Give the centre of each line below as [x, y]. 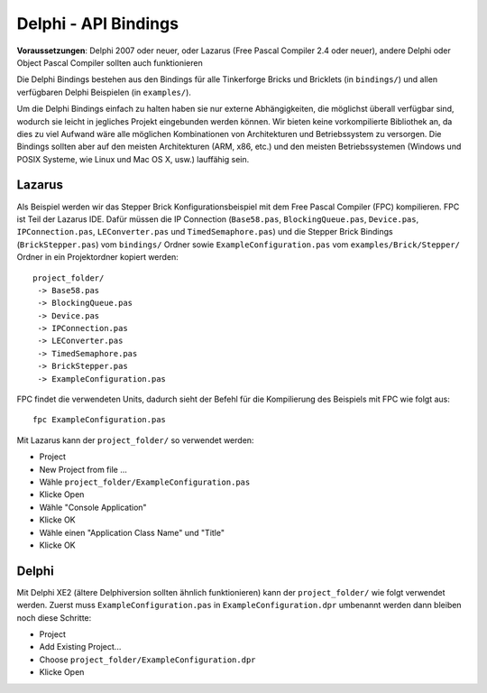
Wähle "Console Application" [93, 507]
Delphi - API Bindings [98, 23]
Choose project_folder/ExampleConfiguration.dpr [147, 660]
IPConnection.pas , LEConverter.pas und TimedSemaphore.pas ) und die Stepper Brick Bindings [205, 232]
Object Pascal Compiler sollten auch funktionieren [110, 62]
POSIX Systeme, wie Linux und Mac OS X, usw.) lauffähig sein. [133, 159]
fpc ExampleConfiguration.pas [100, 420]
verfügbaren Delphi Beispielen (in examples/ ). [104, 92]
